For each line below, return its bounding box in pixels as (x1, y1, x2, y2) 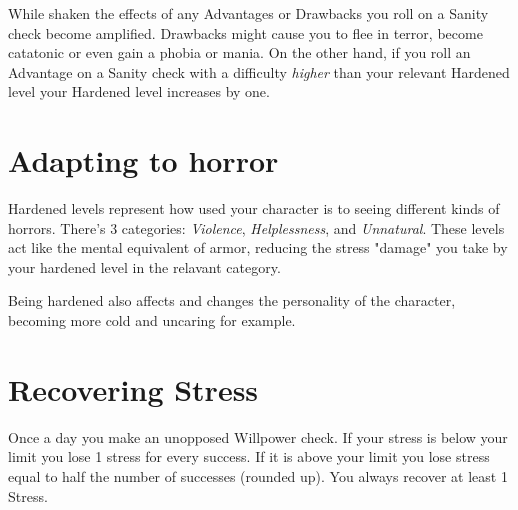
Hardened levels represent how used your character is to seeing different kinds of (8, 198, 500, 219)
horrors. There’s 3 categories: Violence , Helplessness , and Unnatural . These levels (8, 217, 505, 238)
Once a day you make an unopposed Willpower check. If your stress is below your (8, 426, 508, 447)
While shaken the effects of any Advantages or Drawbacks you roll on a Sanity (8, 3, 489, 23)
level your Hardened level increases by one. (8, 81, 270, 102)
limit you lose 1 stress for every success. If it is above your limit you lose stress (8, 446, 490, 467)
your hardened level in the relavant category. (8, 256, 281, 277)
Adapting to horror (8, 140, 279, 181)
